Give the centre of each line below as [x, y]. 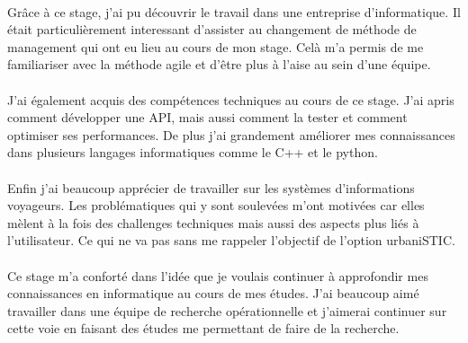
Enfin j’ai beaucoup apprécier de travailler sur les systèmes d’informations [211, 187]
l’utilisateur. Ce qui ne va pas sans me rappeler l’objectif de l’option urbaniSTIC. [231, 240]
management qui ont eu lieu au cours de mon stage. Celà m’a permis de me [216, 46]
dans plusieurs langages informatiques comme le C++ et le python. [193, 152]
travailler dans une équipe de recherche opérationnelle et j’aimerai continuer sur [227, 310]
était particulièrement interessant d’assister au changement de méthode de [212, 29]
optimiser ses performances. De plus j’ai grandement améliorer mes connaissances [231, 134]
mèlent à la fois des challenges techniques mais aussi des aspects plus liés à [213, 222]
